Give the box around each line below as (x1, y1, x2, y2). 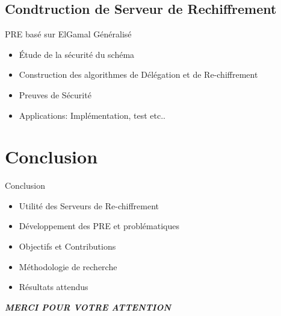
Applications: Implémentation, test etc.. (19, 109, 166, 121)
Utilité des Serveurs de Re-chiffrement (19, 199, 159, 212)
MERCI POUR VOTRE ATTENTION (5, 300, 171, 313)
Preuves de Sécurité (19, 88, 91, 101)
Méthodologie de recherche (19, 260, 117, 273)
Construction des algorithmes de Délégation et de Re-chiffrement (19, 68, 258, 81)
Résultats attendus (19, 280, 88, 293)
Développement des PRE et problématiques (19, 220, 179, 232)
